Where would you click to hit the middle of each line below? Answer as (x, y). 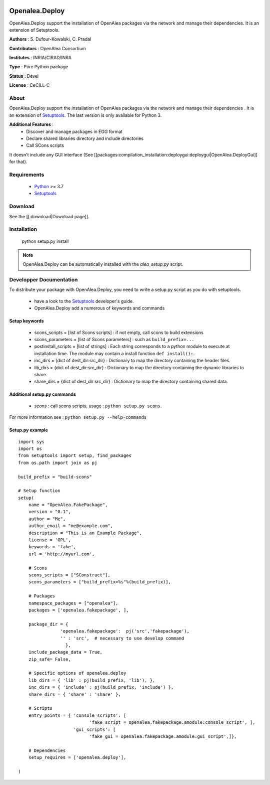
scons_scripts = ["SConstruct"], (69, 575)
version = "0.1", (49, 512)
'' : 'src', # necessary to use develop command (122, 638)
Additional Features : (31, 124)
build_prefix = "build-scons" (55, 477)
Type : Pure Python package (39, 67)
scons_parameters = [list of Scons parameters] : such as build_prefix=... (114, 340)
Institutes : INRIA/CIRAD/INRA (40, 58)
